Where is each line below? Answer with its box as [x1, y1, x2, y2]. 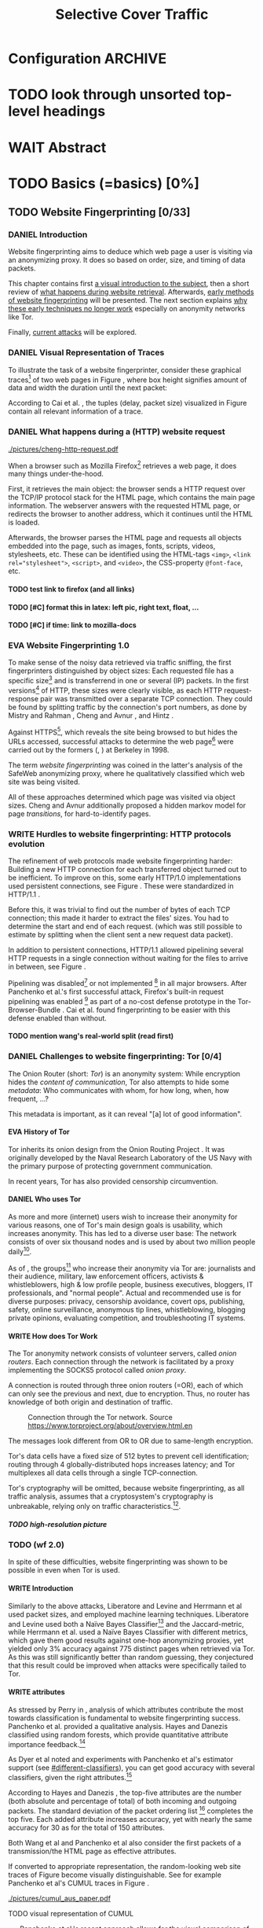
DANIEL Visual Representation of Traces [8, 348, 165, 359]
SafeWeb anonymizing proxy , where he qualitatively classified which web [8, 769, 245, 778]
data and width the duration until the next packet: [8, 383, 167, 392]
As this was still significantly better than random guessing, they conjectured [8, 1653, 254, 1662]
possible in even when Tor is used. [8, 1566, 120, 1575]
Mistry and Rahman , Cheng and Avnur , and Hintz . [8, 710, 174, 720]
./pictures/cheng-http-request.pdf [8, 444, 119, 454]
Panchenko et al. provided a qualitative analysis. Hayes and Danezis [8, 1721, 228, 1731]
